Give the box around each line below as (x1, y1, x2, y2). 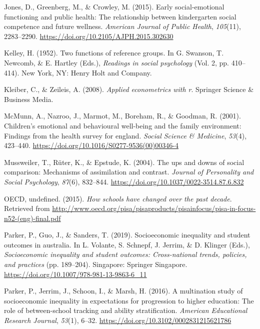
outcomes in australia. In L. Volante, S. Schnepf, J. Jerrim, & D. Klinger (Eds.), (4, 239, 250, 249)
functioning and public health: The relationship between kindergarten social (4, 11, 236, 21)
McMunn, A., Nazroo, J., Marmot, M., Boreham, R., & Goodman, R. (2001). (4, 110, 241, 121)
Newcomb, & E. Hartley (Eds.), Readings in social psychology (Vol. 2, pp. (4, 57, 229, 67)
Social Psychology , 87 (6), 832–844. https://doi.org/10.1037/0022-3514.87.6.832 (4, 176, 244, 186)
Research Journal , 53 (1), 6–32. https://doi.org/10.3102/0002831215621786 (4, 315, 231, 325)
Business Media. (4, 93, 53, 104)
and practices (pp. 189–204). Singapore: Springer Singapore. (4, 259, 187, 269)
